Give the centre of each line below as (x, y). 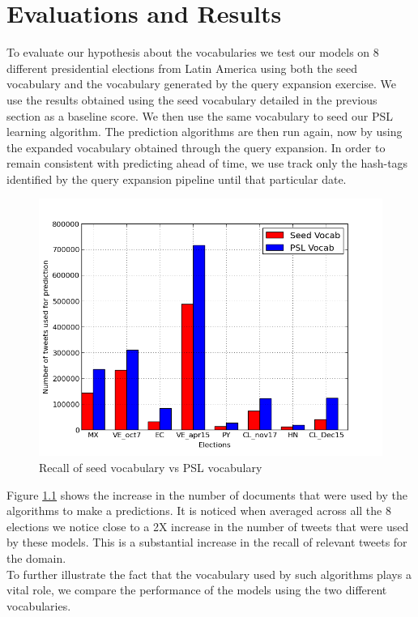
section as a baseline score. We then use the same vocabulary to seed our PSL (200, 115)
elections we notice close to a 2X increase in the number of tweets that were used (208, 526)
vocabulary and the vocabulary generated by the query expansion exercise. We (202, 84)
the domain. (36, 558)
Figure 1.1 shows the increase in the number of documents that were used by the (207, 494)
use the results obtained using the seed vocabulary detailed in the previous (192, 99)
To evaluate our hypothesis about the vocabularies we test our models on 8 (193, 52)
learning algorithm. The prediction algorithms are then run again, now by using (205, 132)
